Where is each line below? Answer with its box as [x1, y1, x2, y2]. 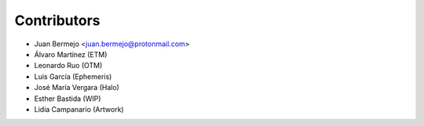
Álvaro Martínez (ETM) [34, 49, 108, 59]
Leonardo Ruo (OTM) [34, 61, 103, 70]
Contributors [14, 12, 101, 29]
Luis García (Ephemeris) [34, 71, 112, 81]
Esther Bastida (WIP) [34, 94, 101, 103]
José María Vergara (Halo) [34, 83, 119, 92]
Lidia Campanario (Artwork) [34, 104, 125, 113]
